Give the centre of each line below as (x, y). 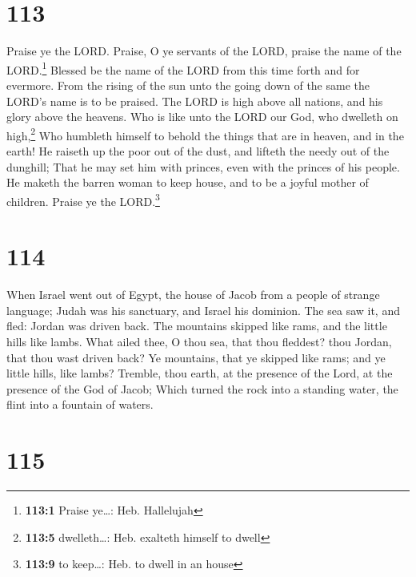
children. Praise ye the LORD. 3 (83, 200)
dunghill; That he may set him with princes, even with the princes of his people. (203, 166)
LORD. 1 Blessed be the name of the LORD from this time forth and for (183, 68)
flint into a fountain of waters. (80, 404)
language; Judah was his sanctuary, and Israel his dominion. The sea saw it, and (203, 310)
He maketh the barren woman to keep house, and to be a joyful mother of (188, 182)
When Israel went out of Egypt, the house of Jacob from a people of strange (193, 295)
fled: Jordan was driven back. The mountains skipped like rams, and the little (197, 326)
